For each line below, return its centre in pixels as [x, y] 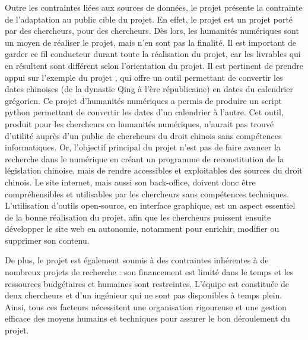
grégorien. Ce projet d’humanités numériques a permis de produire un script [143, 100]
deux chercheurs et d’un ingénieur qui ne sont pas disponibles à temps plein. [144, 295]
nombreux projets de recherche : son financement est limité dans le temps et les [149, 272]
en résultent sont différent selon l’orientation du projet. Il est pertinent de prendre [154, 65]
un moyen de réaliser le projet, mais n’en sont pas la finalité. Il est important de [150, 42]
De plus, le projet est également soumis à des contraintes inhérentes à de [137, 260]
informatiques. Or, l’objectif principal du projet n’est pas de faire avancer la [143, 147]
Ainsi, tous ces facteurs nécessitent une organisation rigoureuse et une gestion [146, 306]
